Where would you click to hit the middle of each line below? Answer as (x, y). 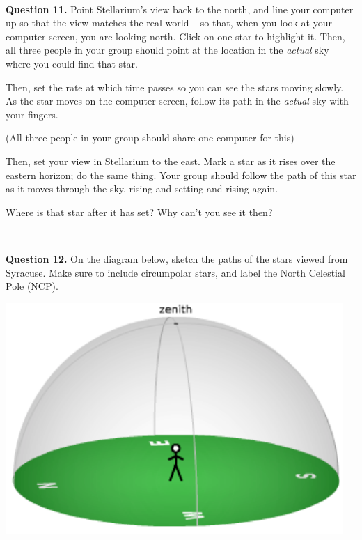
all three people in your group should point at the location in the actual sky (167, 50)
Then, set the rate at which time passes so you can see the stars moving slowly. (175, 87)
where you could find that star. (72, 63)
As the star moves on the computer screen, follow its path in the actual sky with (177, 101)
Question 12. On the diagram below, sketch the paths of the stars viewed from (177, 258)
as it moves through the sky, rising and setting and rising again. (142, 188)
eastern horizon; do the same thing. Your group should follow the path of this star (181, 175)
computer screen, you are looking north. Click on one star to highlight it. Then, (175, 36)
